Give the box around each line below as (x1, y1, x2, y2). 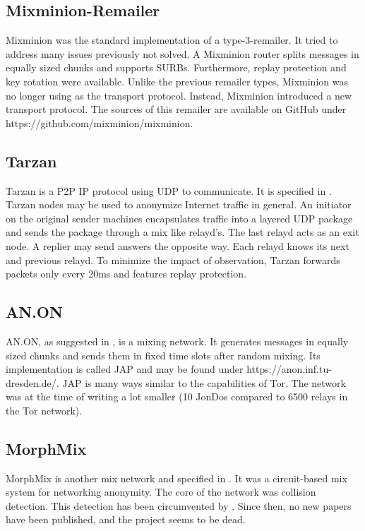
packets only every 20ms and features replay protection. (6, 266, 247, 281)
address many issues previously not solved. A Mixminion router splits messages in (6, 46, 359, 61)
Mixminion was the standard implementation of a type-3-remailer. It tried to (6, 32, 338, 47)
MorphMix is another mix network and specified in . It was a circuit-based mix (6, 470, 347, 485)
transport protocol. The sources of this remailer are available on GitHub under (6, 102, 347, 117)
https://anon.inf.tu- (246, 362, 332, 376)
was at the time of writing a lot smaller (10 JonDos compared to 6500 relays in (6, 389, 348, 404)
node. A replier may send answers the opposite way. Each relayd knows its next (6, 238, 349, 253)
